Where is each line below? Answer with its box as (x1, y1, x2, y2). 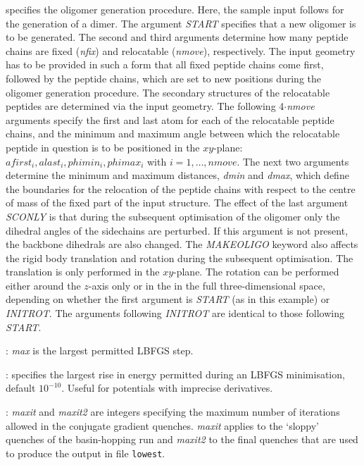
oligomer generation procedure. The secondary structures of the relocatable (6, 85, 330, 99)
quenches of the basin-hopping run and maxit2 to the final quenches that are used (6, 432, 358, 447)
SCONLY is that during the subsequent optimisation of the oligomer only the (6, 209, 340, 223)
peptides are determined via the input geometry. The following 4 (6, 99, 284, 113)
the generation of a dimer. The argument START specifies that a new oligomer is (6, 15, 356, 30)
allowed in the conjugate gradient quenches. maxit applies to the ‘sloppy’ (6, 418, 320, 433)
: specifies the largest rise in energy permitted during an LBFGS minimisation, (6, 366, 345, 381)
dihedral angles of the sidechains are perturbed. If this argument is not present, (6, 223, 349, 237)
